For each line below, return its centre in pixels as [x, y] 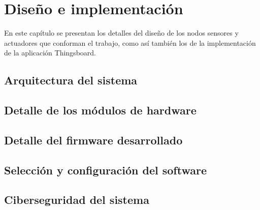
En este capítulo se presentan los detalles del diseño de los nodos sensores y [121, 33]
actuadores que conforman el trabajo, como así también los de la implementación [130, 42]
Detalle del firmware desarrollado [93, 140]
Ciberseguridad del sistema [77, 200]
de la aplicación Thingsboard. [50, 53]
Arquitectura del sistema [71, 80]
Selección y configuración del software [105, 170]
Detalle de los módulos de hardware [100, 110]
